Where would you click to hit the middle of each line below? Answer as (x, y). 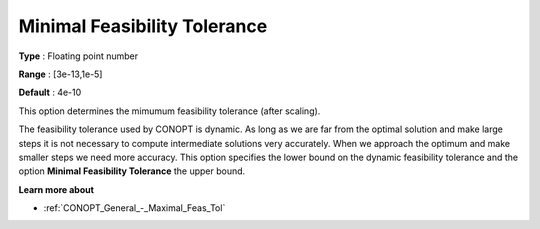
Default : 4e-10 (50, 92)
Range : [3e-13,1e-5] (60, 74)
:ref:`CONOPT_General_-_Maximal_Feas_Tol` (134, 208)
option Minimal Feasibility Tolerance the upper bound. (132, 171)
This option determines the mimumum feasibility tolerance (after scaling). (169, 111)
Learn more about (56, 189)
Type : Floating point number (78, 56)
